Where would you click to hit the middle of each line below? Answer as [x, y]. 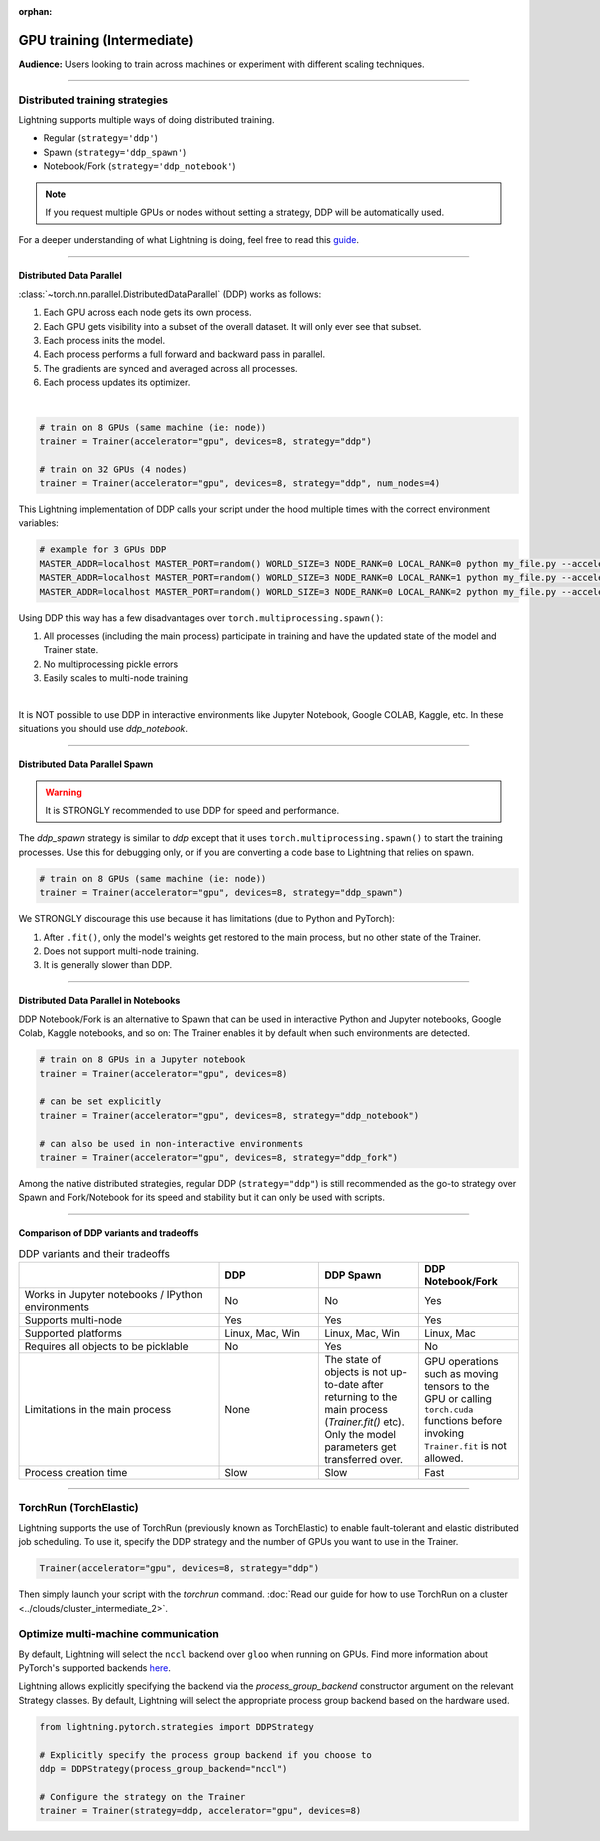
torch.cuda [448, 1409]
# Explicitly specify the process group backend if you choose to [205, 1754]
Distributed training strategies [93, 100]
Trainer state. [71, 650]
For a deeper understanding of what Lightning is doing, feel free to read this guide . [189, 240]
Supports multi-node [73, 1320]
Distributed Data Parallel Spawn [86, 764]
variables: [38, 523]
